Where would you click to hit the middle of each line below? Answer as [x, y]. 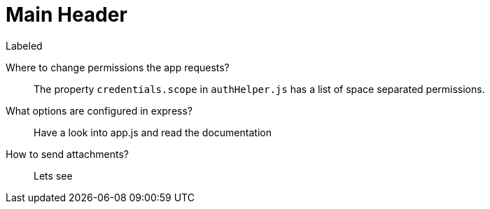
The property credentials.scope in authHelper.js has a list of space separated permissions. [259, 89]
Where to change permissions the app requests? [118, 67]
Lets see [53, 175]
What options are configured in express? [99, 110]
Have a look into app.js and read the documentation [153, 132]
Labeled [24, 45]
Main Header [66, 15]
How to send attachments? [67, 154]
